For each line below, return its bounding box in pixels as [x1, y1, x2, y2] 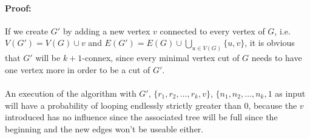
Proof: [5, 1, 32, 14]
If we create [5, 24, 49, 37]
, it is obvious [244, 36, 295, 49]
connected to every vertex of [160, 24, 265, 37]
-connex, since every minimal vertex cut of [82, 51, 240, 64]
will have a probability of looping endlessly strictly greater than [5, 99, 241, 111]
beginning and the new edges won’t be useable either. [5, 122, 204, 135]
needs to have [251, 51, 302, 64]
